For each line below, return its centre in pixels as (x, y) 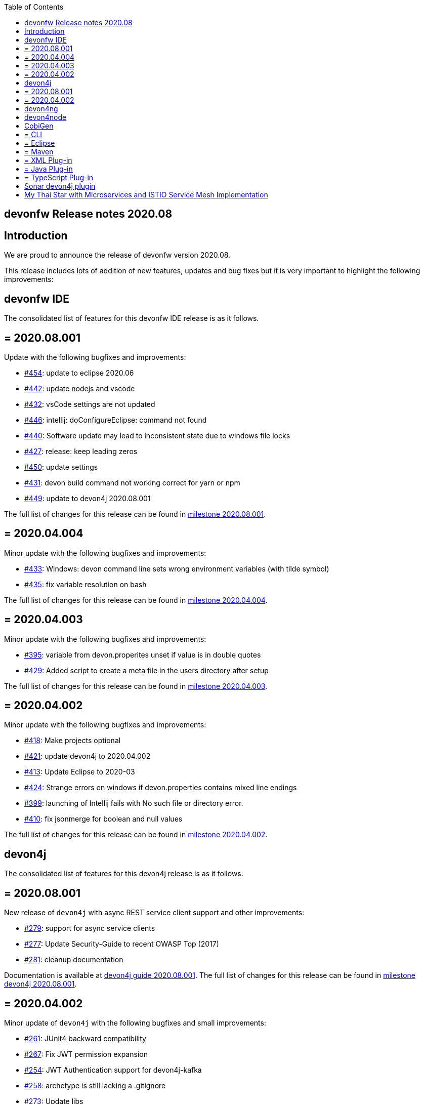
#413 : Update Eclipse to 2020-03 (80, 772)
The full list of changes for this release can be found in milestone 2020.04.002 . (136, 835)
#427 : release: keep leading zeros (81, 451)
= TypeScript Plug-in (59, 177)
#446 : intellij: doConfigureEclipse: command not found (116, 420)
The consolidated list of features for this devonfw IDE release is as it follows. (132, 318)
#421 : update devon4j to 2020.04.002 (88, 756)
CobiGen (39, 126)
